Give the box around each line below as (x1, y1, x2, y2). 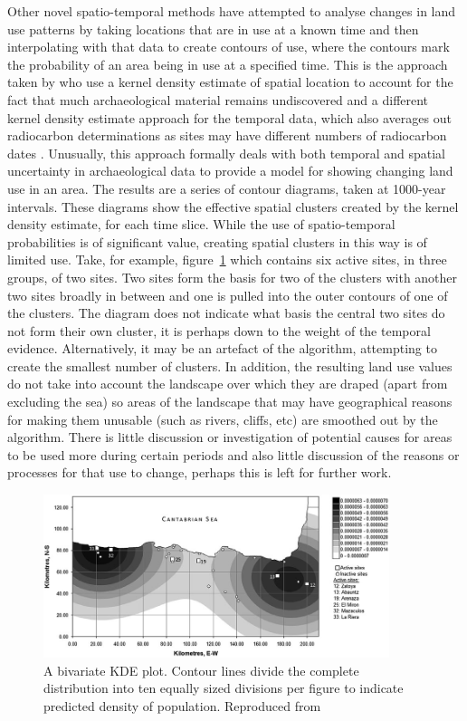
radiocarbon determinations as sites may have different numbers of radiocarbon (7, 126, 447, 145)
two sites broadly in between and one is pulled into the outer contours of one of (7, 285, 448, 304)
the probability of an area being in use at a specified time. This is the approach (7, 54, 448, 73)
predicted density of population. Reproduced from (43, 696, 321, 715)
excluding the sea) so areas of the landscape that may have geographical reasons (7, 392, 453, 411)
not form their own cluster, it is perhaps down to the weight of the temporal (7, 321, 431, 340)
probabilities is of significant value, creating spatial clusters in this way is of (7, 232, 427, 251)
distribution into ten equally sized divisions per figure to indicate (43, 678, 404, 697)
